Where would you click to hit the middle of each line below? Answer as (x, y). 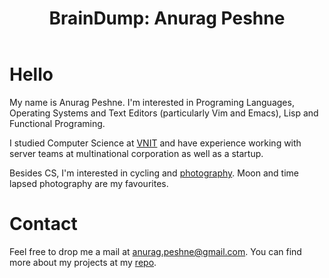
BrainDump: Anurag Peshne (167, 18)
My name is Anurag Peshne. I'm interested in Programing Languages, (152, 102)
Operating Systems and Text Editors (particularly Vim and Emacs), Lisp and (164, 113)
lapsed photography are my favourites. (89, 183)
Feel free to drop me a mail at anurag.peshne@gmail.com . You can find (155, 251)
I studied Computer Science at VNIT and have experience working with (155, 143)
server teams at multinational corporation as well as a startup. (136, 153)
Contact (43, 224)
